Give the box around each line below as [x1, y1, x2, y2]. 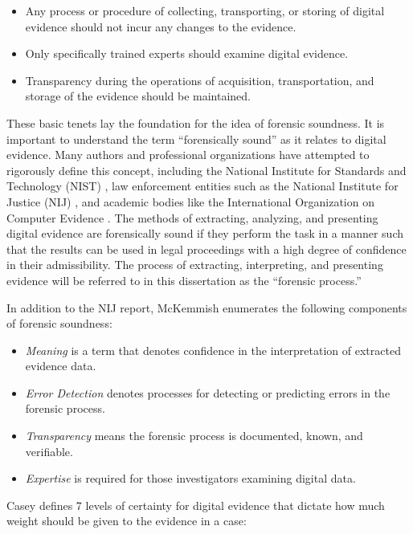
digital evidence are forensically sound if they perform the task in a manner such [6, 225, 404, 242]
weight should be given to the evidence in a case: [6, 512, 247, 529]
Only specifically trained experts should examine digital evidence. [25, 45, 349, 62]
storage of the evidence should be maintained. [25, 88, 251, 104]
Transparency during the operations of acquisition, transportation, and [25, 71, 374, 88]
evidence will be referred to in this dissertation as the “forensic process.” [6, 271, 362, 288]
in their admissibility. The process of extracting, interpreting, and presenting [6, 256, 383, 273]
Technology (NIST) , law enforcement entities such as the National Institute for [6, 177, 399, 194]
